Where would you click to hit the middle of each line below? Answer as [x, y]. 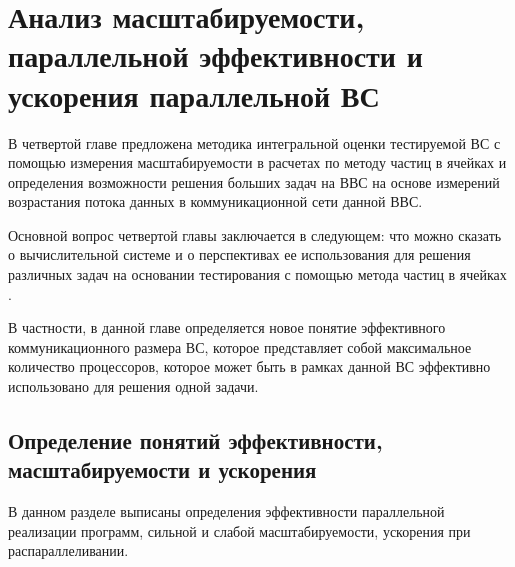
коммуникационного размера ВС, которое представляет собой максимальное [240, 346]
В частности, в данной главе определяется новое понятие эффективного [227, 327]
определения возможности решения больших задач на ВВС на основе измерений [254, 181]
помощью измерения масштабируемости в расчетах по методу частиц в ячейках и [257, 162]
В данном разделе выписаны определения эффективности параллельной [226, 511]
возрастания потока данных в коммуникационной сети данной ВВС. [215, 201]
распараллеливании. [68, 550]
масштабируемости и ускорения [162, 469]
